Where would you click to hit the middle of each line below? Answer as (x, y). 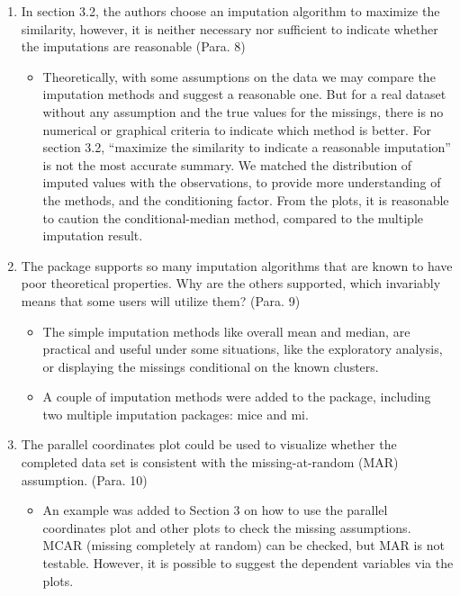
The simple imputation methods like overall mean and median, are (226, 331)
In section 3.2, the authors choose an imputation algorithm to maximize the (230, 11)
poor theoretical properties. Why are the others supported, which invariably (231, 283)
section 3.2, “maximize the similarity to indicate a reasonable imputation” (247, 147)
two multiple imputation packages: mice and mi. (176, 414)
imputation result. (93, 235)
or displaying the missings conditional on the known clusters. (211, 366)
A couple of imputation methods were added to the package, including (237, 397)
